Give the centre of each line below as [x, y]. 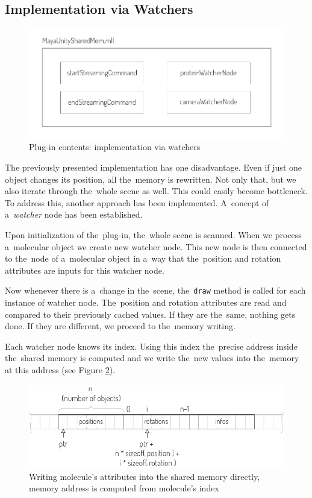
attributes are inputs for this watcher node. [85, 270]
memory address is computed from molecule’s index [124, 488]
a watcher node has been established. [74, 214]
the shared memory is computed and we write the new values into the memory [152, 358]
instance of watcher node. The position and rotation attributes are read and [146, 302]
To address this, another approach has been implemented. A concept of [137, 202]
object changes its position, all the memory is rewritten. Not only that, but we [151, 179]
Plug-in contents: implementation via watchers [115, 147]
